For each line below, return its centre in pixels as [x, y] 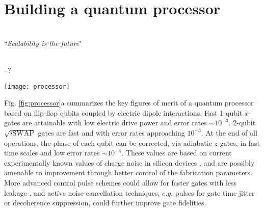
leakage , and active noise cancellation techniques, [82, 192]
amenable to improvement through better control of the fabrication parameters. [128, 173]
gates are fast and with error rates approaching [111, 132]
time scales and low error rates [52, 153]
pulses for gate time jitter [215, 192]
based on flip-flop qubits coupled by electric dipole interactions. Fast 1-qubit [123, 112]
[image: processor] [37, 86]
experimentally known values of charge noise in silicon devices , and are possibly [129, 162]
